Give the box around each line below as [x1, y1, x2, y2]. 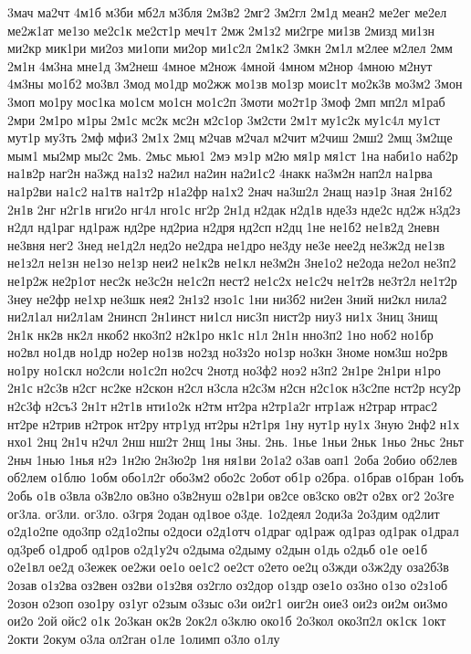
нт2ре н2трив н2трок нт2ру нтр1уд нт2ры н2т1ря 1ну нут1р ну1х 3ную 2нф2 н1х [7, 414, 460, 433]
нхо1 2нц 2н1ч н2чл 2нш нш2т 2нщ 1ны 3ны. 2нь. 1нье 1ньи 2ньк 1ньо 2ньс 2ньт [7, 432, 464, 451]
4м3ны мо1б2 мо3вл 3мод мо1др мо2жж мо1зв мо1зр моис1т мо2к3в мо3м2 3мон [7, 74, 463, 93]
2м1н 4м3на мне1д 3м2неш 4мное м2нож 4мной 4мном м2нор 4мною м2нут [7, 56, 433, 75]
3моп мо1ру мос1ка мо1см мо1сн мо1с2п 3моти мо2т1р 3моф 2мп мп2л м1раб [7, 91, 445, 111]
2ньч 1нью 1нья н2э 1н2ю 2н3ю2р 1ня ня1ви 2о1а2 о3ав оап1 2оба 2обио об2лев [7, 449, 457, 469]
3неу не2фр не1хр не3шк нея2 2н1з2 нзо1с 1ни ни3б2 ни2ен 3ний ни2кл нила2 [7, 289, 447, 308]
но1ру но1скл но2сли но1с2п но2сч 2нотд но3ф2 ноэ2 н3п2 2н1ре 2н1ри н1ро [7, 360, 441, 379]
